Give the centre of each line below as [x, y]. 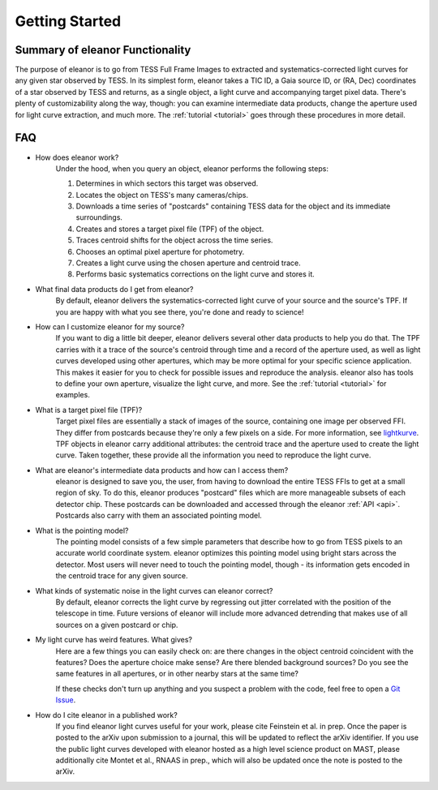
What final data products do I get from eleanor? [114, 289]
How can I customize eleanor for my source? [110, 327]
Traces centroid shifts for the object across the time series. [174, 240]
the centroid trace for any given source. [122, 576]
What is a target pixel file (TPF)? [89, 410]
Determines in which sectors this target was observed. [167, 183]
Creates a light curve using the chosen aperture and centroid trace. [188, 263]
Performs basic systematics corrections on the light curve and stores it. [195, 274]
